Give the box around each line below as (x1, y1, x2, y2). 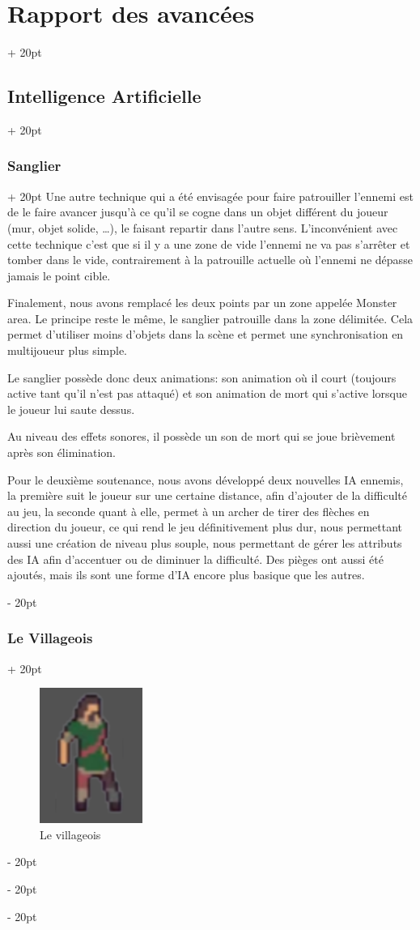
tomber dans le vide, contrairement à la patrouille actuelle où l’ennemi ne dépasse (7, 251, 413, 268)
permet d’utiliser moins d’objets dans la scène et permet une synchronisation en (7, 326, 404, 343)
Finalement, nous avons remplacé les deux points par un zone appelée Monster (7, 294, 397, 311)
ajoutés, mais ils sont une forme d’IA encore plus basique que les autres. (7, 566, 365, 583)
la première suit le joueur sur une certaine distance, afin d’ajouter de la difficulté (7, 487, 407, 504)
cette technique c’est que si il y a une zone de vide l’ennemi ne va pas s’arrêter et (7, 235, 410, 252)
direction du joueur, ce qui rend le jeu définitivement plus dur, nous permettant (7, 518, 403, 535)
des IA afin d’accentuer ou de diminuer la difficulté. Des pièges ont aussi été (7, 550, 384, 567)
